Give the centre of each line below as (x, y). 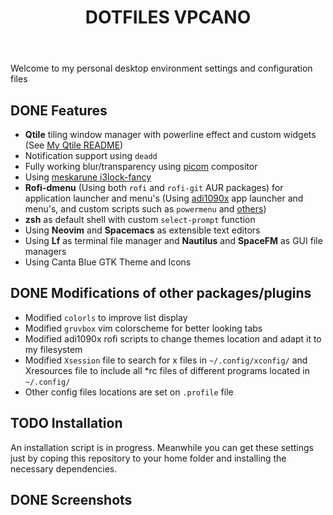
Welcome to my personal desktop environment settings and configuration (161, 68)
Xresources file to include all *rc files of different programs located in (167, 370)
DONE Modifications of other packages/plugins (161, 293)
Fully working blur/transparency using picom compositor (141, 166)
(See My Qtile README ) (74, 145)
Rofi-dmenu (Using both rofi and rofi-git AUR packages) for (154, 187)
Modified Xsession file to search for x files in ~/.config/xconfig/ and (166, 360)
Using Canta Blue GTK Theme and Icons (108, 262)
